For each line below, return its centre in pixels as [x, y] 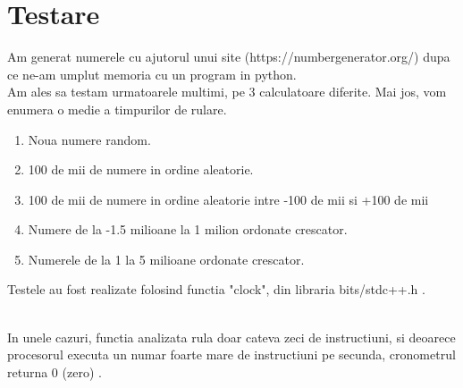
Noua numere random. [89, 139]
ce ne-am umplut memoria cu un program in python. [152, 74]
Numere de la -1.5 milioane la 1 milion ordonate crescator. [188, 229]
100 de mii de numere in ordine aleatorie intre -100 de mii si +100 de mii [228, 199]
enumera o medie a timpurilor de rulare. [117, 109]
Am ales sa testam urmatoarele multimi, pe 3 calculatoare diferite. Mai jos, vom [227, 92]
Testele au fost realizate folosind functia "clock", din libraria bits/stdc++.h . [216, 289]
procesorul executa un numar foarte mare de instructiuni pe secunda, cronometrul [231, 354]
